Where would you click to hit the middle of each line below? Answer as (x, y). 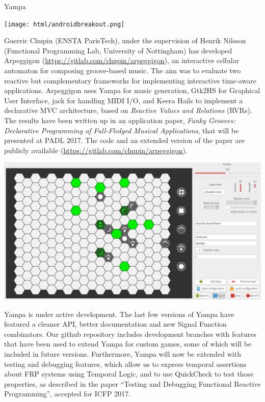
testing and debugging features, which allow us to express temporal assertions (125, 364)
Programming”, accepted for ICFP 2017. (68, 394)
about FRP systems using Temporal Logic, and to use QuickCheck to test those (129, 374)
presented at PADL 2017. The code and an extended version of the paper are (125, 140)
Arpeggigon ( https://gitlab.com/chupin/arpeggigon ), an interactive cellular (122, 60)
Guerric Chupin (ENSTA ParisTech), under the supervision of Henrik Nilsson (125, 40)
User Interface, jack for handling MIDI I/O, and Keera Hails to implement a (124, 100)
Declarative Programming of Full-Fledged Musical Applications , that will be (122, 130)
